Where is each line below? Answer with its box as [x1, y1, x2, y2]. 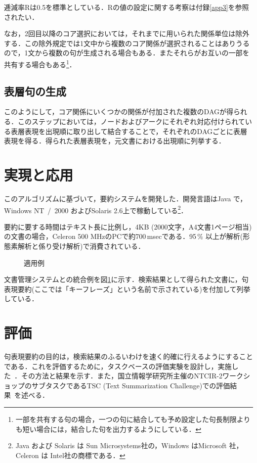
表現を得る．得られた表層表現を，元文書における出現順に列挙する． [4, 136, 225, 146]
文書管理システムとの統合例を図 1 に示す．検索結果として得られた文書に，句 [4, 274, 249, 284]
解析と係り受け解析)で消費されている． [17, 240, 145, 251]
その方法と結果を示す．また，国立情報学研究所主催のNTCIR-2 [21, 370, 222, 381]
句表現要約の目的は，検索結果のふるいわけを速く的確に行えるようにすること [4, 351, 253, 362]
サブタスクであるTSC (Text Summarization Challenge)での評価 [31, 380, 230, 390]
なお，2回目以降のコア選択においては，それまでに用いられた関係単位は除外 [4, 28, 250, 39]
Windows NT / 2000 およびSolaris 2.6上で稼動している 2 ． [4, 203, 188, 215]
